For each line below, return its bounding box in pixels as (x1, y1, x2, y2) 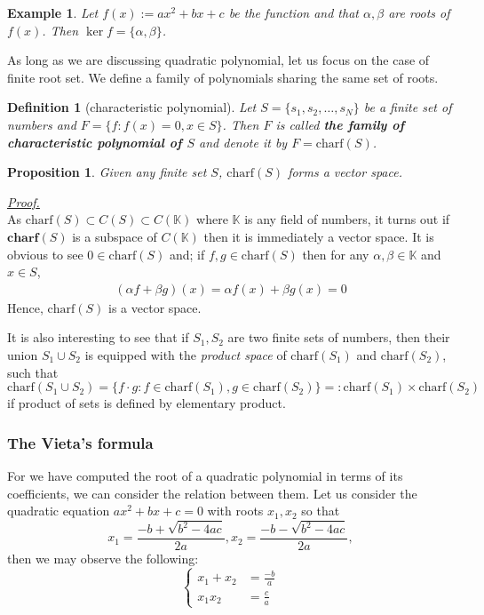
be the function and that (228, 4, 359, 21)
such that (7, 363, 59, 381)
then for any (302, 244, 369, 263)
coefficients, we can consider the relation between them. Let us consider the (7, 483, 417, 502)
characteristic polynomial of (7, 132, 182, 151)
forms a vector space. (288, 163, 402, 181)
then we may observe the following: (7, 549, 199, 568)
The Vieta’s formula (7, 431, 154, 453)
